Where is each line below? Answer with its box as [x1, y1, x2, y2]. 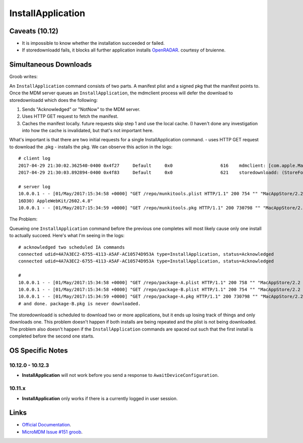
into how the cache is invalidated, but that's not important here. [22, 128, 154, 134]
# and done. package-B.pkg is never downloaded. [18, 301, 141, 306]
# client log [18, 155, 50, 161]
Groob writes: [9, 74, 38, 80]
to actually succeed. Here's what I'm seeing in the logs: [9, 233, 125, 239]
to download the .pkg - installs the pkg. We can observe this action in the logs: [9, 144, 173, 150]
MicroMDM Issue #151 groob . [22, 429, 83, 435]
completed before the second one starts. [9, 333, 94, 339]
